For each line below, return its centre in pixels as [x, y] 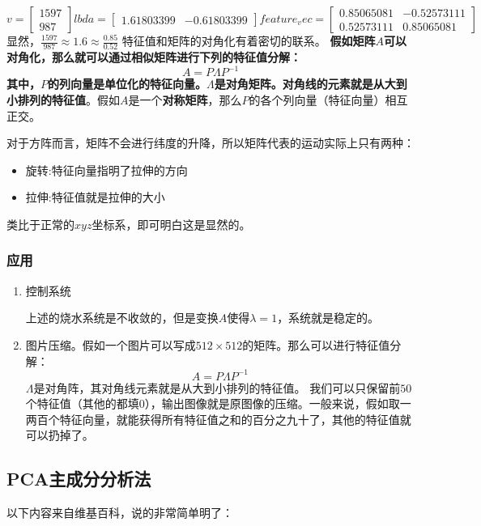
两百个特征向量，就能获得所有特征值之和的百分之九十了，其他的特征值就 [218, 419]
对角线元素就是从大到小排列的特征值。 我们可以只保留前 [251, 387]
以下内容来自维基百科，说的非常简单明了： [120, 513]
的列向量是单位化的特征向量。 [127, 84]
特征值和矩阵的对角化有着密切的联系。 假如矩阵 [249, 40]
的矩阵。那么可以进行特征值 [316, 344]
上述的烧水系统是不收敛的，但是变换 [122, 318]
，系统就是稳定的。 [328, 318]
